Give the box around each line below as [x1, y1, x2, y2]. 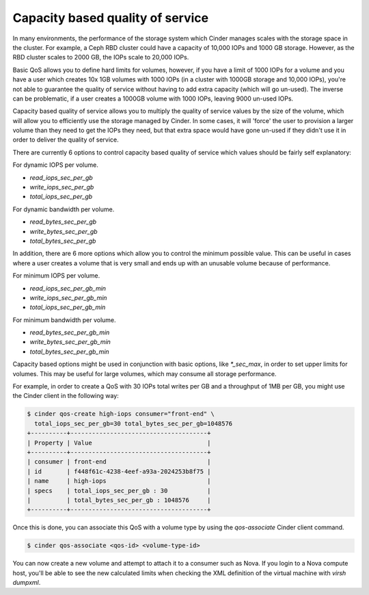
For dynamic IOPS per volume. [12, 161, 98, 169]
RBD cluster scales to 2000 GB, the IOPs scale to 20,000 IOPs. [12, 53, 189, 62]
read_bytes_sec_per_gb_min [29, 328, 110, 336]
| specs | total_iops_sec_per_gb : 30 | [27, 486, 211, 494]
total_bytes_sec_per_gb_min [29, 347, 109, 356]
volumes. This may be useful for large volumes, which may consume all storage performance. [12, 369, 277, 378]
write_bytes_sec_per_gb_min [29, 338, 111, 346]
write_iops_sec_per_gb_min [29, 293, 107, 302]
